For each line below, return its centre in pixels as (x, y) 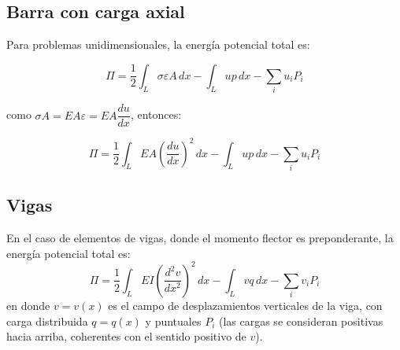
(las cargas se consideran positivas (301, 321)
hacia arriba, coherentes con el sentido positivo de (126, 336)
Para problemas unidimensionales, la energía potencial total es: (158, 44)
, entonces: (156, 114)
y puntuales (173, 321)
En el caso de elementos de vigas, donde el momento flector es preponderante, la (200, 238)
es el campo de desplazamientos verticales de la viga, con (245, 305)
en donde (28, 305)
